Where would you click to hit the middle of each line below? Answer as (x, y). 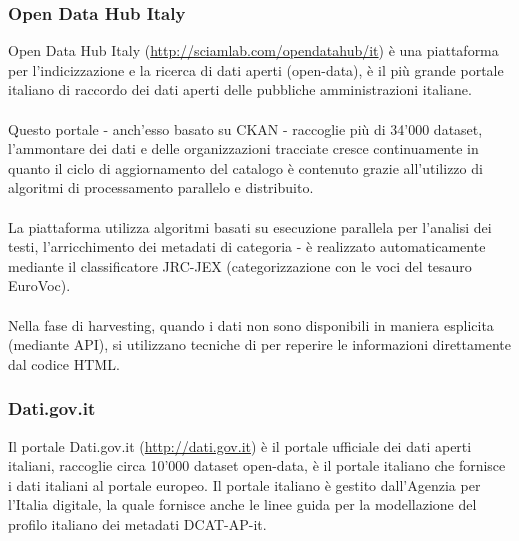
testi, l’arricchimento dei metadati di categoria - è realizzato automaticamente (247, 246)
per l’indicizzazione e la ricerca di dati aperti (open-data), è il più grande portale (256, 69)
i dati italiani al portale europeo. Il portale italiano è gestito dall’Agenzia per (244, 484)
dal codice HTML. (64, 363)
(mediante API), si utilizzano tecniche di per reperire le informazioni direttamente (259, 344)
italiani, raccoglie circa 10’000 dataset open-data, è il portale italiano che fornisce (257, 465)
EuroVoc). (39, 285)
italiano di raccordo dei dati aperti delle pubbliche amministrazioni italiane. (240, 89)
